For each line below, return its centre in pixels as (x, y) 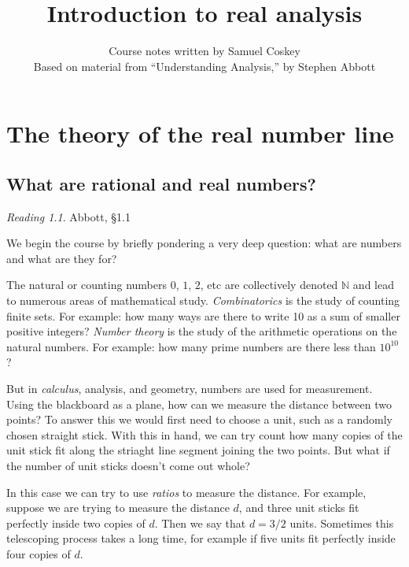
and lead (373, 285)
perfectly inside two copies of (76, 523)
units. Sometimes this (342, 523)
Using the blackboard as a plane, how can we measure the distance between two (199, 404)
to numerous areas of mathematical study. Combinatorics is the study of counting (203, 300)
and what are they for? (62, 258)
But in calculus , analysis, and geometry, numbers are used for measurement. (190, 389)
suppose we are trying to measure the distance (118, 508)
